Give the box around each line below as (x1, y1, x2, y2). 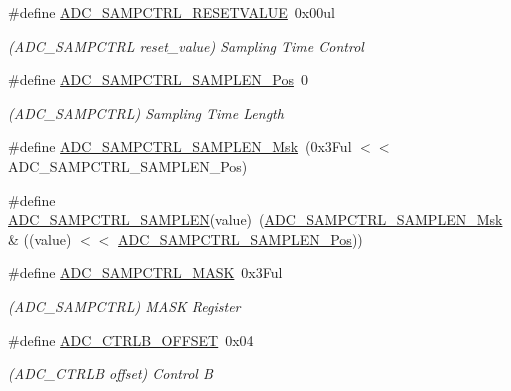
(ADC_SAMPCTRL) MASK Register (8, 295, 241, 316)
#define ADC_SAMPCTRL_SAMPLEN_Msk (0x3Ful (8, 136, 352, 157)
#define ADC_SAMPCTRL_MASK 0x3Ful (8, 262, 283, 283)
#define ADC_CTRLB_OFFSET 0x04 (8, 329, 254, 350)
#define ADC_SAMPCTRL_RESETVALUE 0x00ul (8, 2, 335, 22)
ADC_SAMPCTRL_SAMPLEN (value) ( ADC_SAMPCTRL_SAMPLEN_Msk (8, 209, 503, 230)
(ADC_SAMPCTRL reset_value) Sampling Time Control (8, 35, 364, 56)
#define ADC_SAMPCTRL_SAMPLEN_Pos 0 (8, 69, 308, 90)
